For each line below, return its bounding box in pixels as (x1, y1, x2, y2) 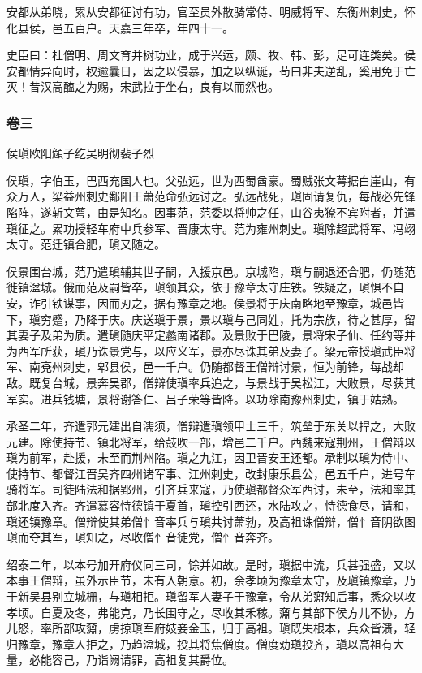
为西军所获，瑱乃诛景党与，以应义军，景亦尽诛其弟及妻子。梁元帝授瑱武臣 (6, 342, 404, 359)
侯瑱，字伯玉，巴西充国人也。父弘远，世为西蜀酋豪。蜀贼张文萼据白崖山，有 (6, 171, 416, 188)
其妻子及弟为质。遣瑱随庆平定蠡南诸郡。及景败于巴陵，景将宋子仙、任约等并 (6, 326, 416, 343)
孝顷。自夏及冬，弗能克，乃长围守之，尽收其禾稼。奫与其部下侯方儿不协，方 (6, 603, 416, 620)
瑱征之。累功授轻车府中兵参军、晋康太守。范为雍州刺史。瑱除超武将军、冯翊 (6, 219, 416, 236)
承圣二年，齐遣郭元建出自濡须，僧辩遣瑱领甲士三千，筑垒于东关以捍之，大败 (6, 417, 416, 434)
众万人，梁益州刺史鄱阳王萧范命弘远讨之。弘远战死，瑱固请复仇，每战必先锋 (6, 188, 416, 205)
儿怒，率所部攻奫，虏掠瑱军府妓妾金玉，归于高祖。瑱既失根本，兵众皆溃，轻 (6, 619, 416, 636)
